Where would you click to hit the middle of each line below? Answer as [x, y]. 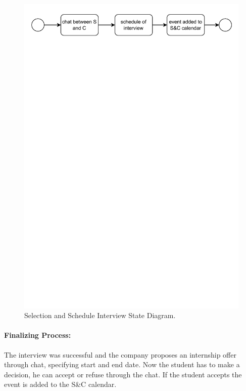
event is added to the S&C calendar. [60, 384]
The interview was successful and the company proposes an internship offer [120, 354]
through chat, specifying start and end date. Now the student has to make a [122, 364]
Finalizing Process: [38, 335]
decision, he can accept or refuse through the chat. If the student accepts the [123, 374]
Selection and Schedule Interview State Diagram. [100, 315]
